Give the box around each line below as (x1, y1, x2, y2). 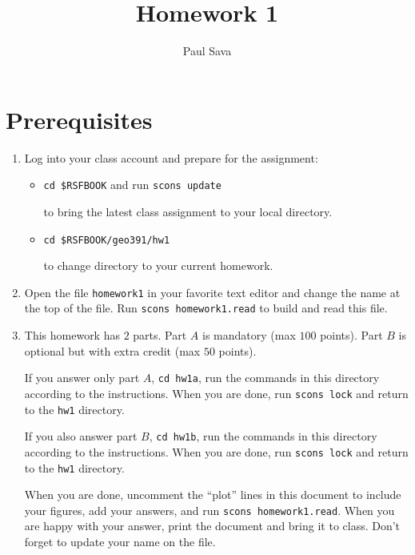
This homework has (24, 327, 120, 344)
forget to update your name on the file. (24, 533, 216, 550)
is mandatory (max (202, 327, 296, 344)
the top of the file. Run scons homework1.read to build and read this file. (24, 300, 388, 316)
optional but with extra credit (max (24, 342, 201, 359)
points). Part (320, 327, 383, 344)
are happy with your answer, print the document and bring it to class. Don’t (24, 517, 401, 534)
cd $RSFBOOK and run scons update (43, 176, 221, 193)
